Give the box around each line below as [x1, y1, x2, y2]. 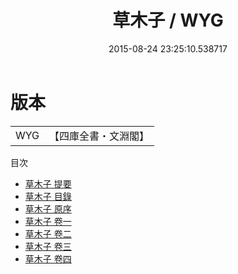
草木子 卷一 [24, 215, 72, 227]
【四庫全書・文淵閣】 [49, 129, 150, 143]
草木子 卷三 [24, 240, 72, 252]
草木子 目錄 [24, 190, 72, 202]
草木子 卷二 [24, 227, 72, 240]
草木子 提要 [24, 177, 72, 190]
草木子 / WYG [112, 9, 224, 32]
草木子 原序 [24, 202, 72, 215]
